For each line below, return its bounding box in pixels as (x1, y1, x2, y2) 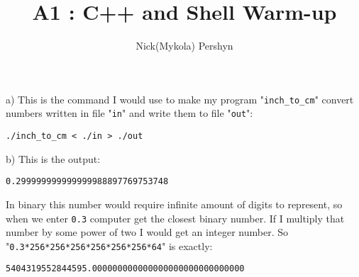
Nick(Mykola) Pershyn (136, 38, 233, 53)
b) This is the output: (6, 151, 101, 166)
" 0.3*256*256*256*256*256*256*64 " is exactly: (6, 238, 213, 253)
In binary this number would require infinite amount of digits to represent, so (6, 196, 343, 211)
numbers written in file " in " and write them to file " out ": (6, 106, 253, 120)
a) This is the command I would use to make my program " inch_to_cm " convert (6, 91, 354, 106)
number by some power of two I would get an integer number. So (6, 225, 289, 239)
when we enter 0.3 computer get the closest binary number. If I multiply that (6, 210, 345, 225)
